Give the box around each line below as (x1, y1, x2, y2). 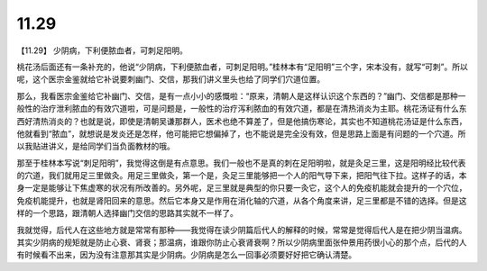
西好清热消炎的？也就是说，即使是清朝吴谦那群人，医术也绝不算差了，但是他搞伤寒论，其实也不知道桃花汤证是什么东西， (16, 115, 467, 126)
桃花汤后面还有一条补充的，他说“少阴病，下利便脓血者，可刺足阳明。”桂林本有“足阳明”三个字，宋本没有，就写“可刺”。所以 (16, 61, 468, 72)
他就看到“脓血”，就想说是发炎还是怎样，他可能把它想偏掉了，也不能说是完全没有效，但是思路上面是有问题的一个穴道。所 (16, 128, 466, 139)
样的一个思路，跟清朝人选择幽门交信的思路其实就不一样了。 (16, 208, 238, 219)
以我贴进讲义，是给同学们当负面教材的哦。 (16, 140, 175, 152)
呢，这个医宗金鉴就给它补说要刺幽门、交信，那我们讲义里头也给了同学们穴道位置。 (16, 74, 325, 85)
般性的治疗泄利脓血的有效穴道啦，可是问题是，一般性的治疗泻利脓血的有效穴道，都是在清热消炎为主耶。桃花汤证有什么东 (16, 104, 467, 114)
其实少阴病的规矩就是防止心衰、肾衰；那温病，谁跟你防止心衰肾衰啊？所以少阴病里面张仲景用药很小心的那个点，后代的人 (16, 237, 467, 248)
